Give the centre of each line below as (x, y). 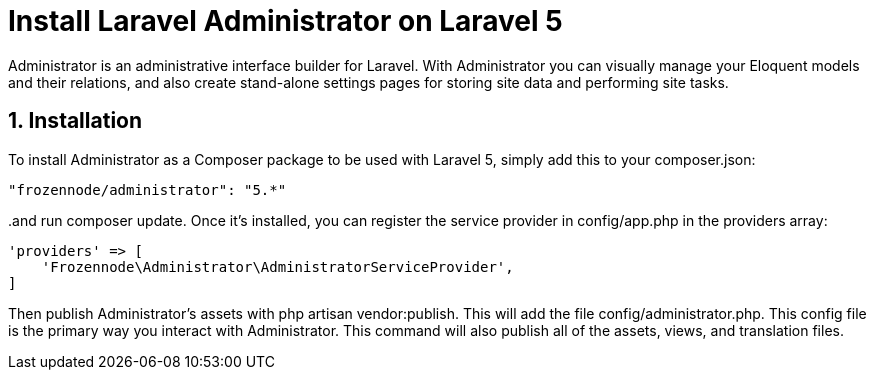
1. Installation (75, 121)
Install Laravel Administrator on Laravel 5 (285, 21)
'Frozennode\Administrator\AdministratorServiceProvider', (277, 266)
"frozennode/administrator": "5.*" (147, 189)
